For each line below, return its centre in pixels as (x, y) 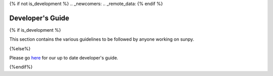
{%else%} (20, 48)
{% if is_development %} (35, 30)
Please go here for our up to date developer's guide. (64, 58)
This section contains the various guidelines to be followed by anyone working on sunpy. (102, 39)
